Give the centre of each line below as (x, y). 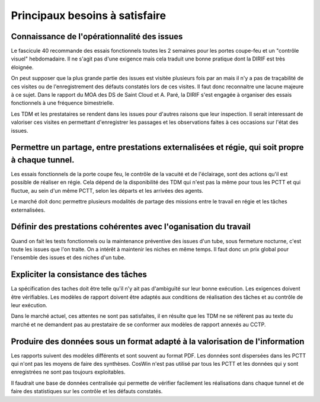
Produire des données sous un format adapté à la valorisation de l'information (158, 341)
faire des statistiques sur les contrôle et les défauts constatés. (87, 391)
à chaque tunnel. (43, 160)
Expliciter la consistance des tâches (79, 275)
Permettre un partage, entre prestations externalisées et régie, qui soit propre (158, 147)
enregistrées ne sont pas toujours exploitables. (68, 372)
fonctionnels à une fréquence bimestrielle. (63, 103)
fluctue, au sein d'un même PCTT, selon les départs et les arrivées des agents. (107, 190)
